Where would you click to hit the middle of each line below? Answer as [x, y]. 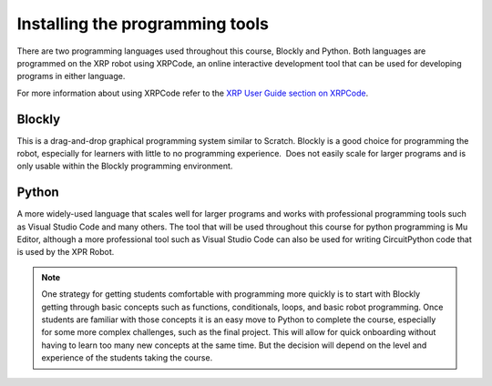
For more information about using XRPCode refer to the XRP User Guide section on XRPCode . [193, 93]
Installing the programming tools [143, 24]
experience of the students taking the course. [127, 358]
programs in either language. [71, 76]
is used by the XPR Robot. [66, 252]
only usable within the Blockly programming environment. [125, 166]
